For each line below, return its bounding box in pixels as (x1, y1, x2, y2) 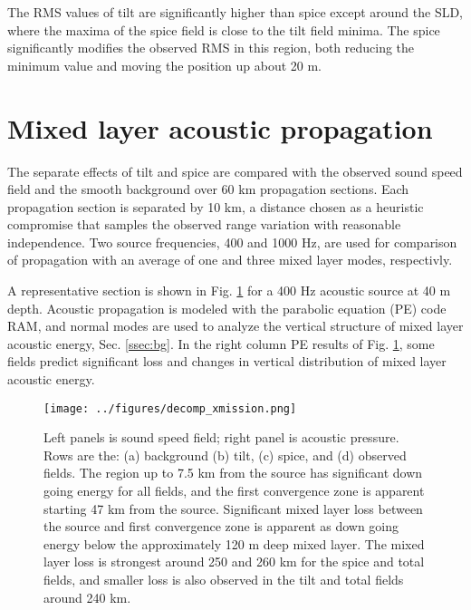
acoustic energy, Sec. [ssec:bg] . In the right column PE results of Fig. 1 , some (7, 334, 435, 353)
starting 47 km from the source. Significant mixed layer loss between (43, 499, 423, 518)
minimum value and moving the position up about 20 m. (7, 55, 322, 74)
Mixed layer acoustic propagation (7, 109, 433, 146)
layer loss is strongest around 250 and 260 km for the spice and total (43, 552, 425, 571)
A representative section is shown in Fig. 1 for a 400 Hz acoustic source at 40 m (7, 281, 451, 300)
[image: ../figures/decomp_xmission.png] (43, 402, 297, 415)
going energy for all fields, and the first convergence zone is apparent (43, 481, 425, 500)
